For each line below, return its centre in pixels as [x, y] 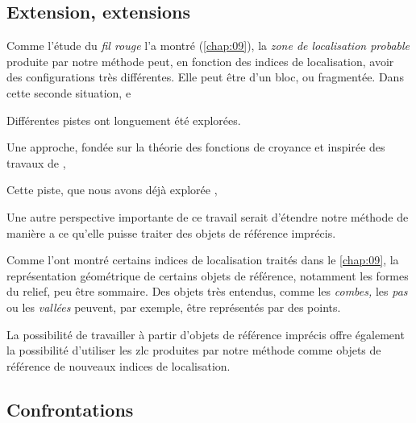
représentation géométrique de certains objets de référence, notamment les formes [208, 275]
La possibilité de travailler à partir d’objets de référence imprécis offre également [206, 334]
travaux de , [36, 162]
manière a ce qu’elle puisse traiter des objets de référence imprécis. [171, 232]
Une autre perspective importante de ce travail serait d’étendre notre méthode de [208, 216]
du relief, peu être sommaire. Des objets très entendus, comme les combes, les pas [207, 291]
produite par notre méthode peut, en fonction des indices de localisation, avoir [200, 61]
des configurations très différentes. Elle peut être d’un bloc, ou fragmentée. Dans [205, 77]
